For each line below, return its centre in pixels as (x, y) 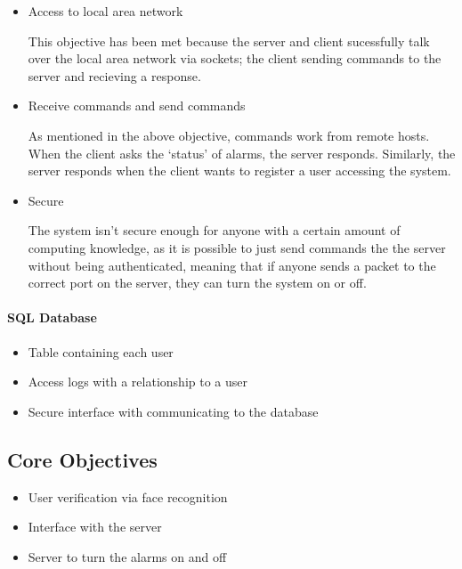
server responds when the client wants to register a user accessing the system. (239, 171)
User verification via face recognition (128, 496)
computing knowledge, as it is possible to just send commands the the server (237, 247)
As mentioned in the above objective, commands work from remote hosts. (229, 135)
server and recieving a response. (114, 75)
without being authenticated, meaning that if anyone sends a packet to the (232, 265)
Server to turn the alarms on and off (127, 556)
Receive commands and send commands (137, 106)
